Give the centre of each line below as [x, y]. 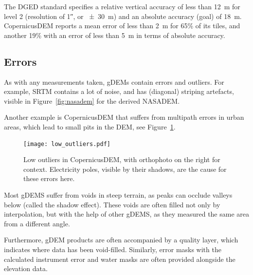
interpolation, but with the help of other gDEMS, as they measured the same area [127, 214]
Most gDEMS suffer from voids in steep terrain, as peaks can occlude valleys [118, 194]
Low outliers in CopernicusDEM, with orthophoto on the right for [122, 159]
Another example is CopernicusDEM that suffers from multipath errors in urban [124, 117]
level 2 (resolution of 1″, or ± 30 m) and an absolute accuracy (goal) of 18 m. [123, 16]
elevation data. [26, 268]
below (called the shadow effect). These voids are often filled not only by [112, 204]
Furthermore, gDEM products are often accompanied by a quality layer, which [121, 240]
